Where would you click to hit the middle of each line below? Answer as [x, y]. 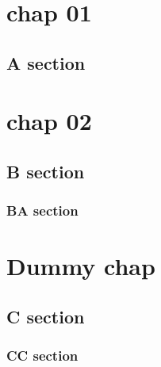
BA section [42, 210]
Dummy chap [81, 266]
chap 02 [49, 121]
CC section [42, 356]
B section [46, 171]
